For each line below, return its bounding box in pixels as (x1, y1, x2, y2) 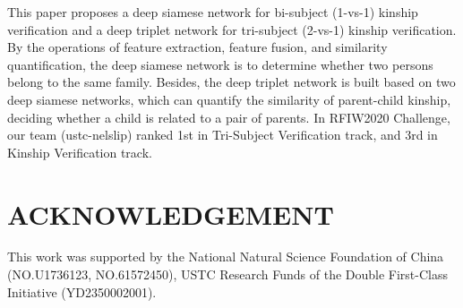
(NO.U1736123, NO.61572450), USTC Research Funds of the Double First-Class (7, 265, 449, 284)
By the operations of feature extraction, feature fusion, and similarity (7, 38, 388, 56)
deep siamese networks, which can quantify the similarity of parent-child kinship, (7, 90, 451, 108)
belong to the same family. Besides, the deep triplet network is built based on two (7, 73, 456, 91)
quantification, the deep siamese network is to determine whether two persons (7, 55, 433, 73)
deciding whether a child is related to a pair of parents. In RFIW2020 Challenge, (7, 107, 450, 126)
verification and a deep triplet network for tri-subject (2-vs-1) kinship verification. (7, 20, 457, 38)
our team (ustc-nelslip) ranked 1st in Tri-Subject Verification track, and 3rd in (7, 125, 438, 144)
